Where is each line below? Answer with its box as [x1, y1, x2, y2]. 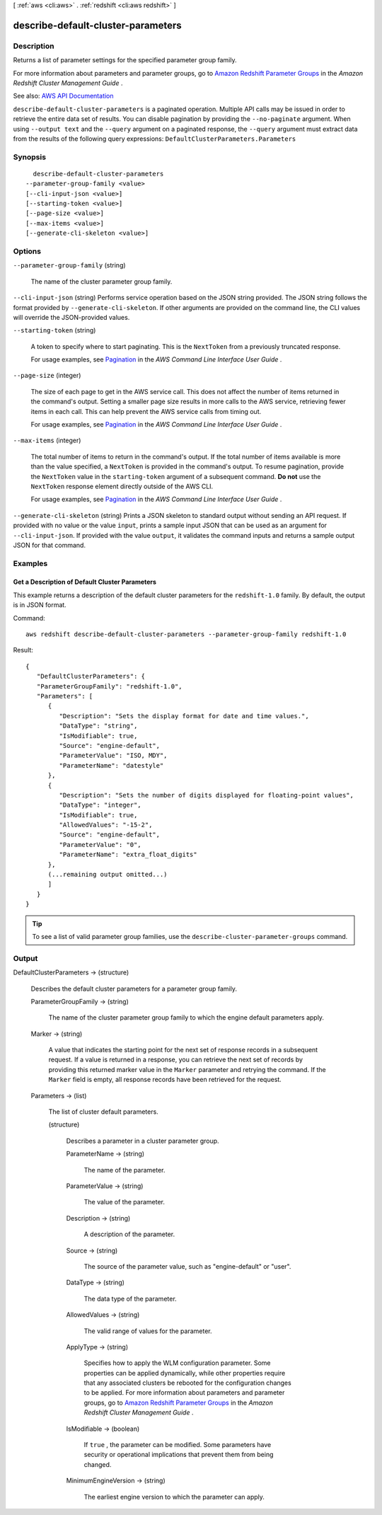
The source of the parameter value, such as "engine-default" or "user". [83, 1262, 291, 1270]
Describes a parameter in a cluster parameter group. [66, 1136, 219, 1145]
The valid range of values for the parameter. [83, 1327, 212, 1335]
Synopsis [13, 152, 46, 162]
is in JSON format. [13, 601, 66, 609]
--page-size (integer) [13, 371, 81, 380]
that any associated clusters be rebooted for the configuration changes [83, 1378, 291, 1387]
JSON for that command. [13, 541, 86, 549]
